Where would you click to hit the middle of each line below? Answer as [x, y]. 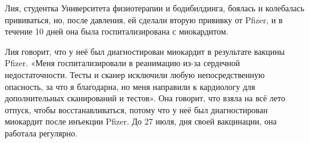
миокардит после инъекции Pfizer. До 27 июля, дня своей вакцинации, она [141, 121]
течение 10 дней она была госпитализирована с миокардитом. [117, 31]
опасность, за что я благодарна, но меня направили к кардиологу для [130, 86]
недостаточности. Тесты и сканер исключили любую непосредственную [135, 74]
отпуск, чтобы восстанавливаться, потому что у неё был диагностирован [136, 109]
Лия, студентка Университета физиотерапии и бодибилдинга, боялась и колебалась [155, 8]
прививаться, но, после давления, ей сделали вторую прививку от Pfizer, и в [144, 19]
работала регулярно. [41, 133]
